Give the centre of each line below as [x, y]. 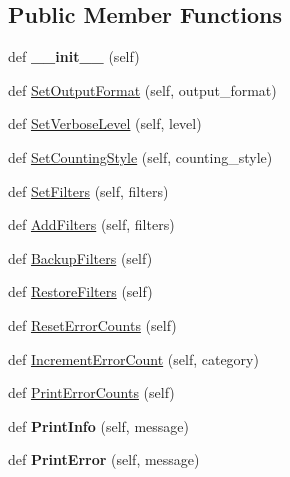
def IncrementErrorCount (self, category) [133, 358]
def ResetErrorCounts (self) [92, 324]
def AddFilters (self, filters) [91, 224]
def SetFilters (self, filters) [88, 190]
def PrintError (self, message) [104, 459]
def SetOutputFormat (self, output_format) [142, 89]
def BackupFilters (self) [80, 257]
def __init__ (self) [74, 56]
